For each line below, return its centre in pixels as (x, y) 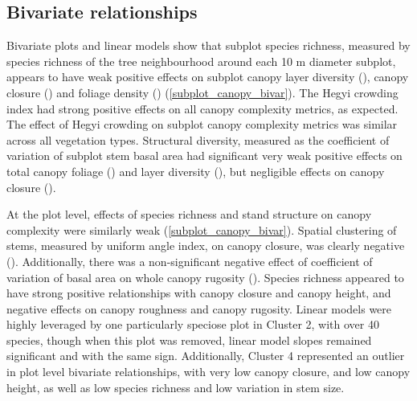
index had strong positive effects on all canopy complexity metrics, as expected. (202, 108)
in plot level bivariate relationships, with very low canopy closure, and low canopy (208, 372)
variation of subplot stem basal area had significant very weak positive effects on (204, 155)
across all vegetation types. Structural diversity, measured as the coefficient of (198, 139)
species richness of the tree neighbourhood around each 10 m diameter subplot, (201, 61)
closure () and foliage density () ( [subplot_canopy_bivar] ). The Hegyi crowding (202, 92)
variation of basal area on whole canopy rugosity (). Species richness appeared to (205, 277)
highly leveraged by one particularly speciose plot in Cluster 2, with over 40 (193, 324)
